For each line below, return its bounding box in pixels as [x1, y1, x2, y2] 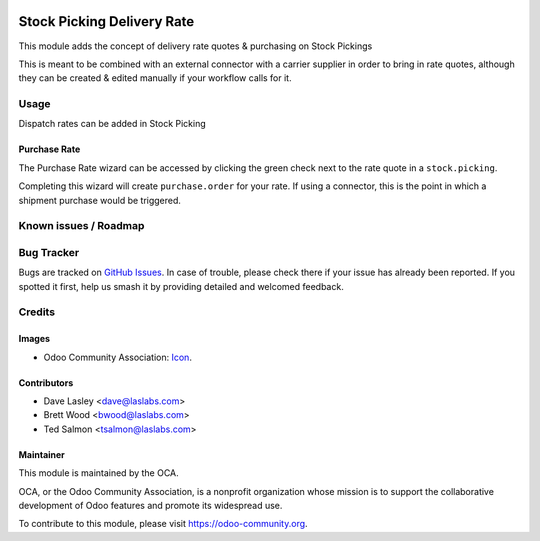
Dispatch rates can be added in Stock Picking [18, 118, 207, 130]
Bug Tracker [18, 245, 80, 259]
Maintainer [18, 448, 65, 460]
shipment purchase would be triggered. [18, 194, 182, 206]
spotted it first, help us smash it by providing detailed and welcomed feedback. [18, 280, 344, 292]
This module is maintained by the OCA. [18, 467, 179, 479]
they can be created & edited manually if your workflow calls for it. [18, 72, 292, 84]
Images [18, 333, 50, 345]
